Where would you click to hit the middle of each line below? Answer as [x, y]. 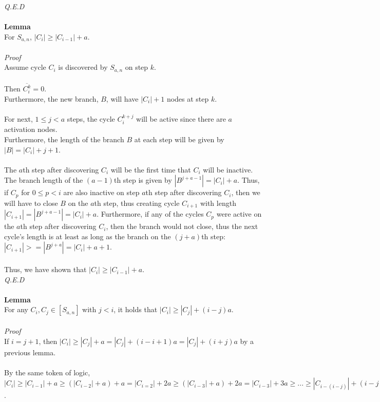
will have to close [31, 203]
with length [218, 203]
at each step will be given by [179, 139]
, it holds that [136, 309]
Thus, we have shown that [45, 269]
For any [16, 309]
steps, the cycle [91, 118]
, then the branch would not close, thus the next [182, 226]
